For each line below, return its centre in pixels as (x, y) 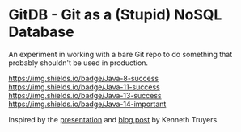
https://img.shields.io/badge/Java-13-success (85, 95)
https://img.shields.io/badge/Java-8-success (84, 78)
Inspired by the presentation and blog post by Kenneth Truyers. (114, 119)
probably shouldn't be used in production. (78, 63)
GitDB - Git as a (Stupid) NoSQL (115, 15)
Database (41, 32)
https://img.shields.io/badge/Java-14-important (87, 104)
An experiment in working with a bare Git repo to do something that (120, 54)
